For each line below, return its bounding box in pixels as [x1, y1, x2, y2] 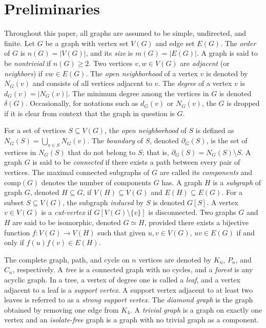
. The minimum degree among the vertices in [68, 88, 209, 98]
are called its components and [159, 167, 253, 178]
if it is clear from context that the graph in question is [4, 107, 175, 118]
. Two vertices [89, 57, 133, 68]
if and [236, 227, 255, 237]
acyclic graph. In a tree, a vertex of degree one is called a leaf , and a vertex [4, 274, 240, 285]
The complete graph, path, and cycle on [4, 254, 130, 265]
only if [4, 237, 24, 248]
